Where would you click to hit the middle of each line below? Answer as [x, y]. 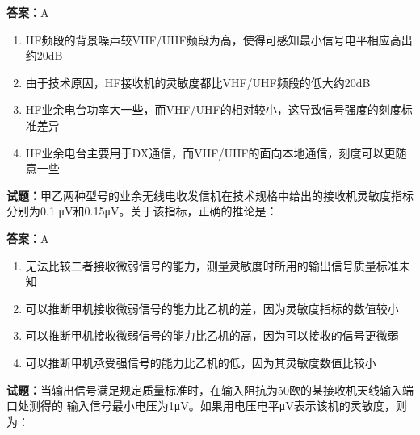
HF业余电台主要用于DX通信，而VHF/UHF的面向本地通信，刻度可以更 [210, 152]
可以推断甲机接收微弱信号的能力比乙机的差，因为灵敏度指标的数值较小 [212, 308]
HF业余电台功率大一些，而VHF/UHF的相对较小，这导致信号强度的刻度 [213, 109]
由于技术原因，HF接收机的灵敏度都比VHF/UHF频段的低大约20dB [198, 82]
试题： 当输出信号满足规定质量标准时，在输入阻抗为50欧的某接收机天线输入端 [210, 389]
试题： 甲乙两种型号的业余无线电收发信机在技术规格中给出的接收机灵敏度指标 [210, 195]
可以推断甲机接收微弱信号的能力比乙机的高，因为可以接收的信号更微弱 [212, 335]
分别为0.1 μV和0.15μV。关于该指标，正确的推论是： [142, 211]
